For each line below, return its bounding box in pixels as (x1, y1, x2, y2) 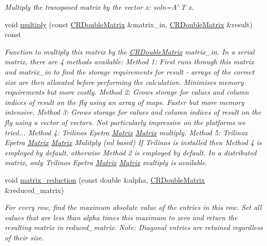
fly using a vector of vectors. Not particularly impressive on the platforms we (5, 116, 246, 127)
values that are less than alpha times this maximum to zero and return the (5, 212, 238, 222)
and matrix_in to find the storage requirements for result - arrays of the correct (5, 66, 255, 77)
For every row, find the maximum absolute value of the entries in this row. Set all (5, 202, 262, 213)
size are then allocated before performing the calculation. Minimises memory (5, 76, 244, 87)
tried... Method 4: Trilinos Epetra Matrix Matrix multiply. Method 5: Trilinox (5, 127, 248, 137)
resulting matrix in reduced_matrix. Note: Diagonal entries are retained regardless (5, 222, 263, 233)
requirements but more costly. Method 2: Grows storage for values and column (5, 86, 249, 97)
